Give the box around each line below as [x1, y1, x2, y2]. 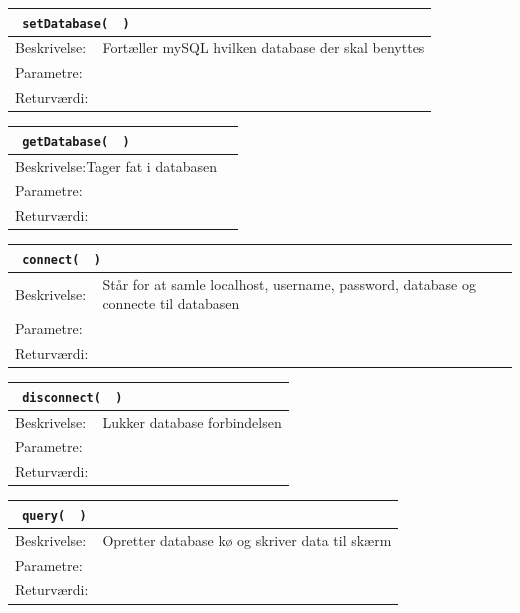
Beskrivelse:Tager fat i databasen [15, 155, 217, 176]
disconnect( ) [22, 390, 123, 405]
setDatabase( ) [22, 16, 130, 31]
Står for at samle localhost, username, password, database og [102, 273, 476, 294]
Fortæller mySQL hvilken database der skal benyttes [102, 37, 425, 58]
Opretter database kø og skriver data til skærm [102, 529, 392, 550]
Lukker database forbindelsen [102, 411, 282, 432]
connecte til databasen [102, 293, 240, 314]
